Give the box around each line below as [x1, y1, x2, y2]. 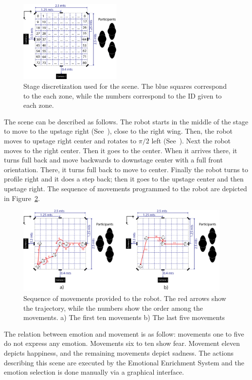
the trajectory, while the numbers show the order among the [23, 302, 203, 313]
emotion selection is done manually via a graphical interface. [4, 367, 184, 377]
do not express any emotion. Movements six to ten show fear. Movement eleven [4, 338, 240, 348]
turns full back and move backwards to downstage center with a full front [4, 155, 223, 165]
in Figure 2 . [4, 193, 40, 203]
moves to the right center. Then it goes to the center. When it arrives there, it [4, 145, 237, 155]
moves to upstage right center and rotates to [4, 136, 137, 146]
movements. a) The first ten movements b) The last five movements [23, 312, 225, 322]
